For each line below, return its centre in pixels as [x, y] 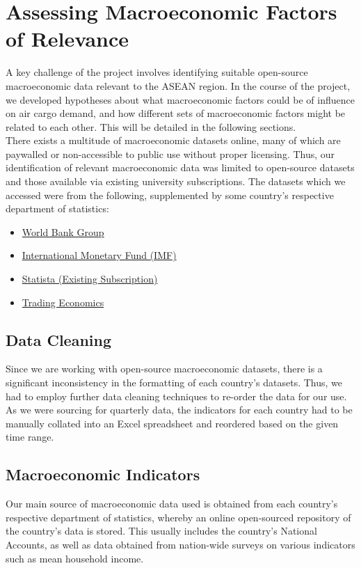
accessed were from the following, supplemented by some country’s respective [170, 195]
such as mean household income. [75, 558]
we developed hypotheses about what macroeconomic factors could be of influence [180, 99]
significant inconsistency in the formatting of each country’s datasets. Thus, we [174, 382]
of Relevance [67, 39]
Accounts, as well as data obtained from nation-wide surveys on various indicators [180, 544]
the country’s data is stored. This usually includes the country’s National [161, 531]
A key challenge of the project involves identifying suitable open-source [157, 72]
